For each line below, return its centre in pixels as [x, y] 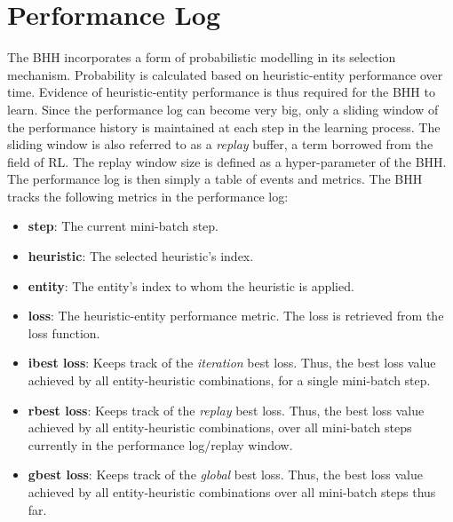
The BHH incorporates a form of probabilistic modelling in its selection [202, 57]
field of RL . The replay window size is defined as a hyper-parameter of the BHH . [227, 161]
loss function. [64, 332]
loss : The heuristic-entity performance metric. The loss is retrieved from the [236, 316]
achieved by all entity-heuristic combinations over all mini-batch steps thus [232, 492]
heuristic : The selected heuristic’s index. [141, 256]
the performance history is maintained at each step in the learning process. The [224, 127]
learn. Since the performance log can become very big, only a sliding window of [223, 109]
